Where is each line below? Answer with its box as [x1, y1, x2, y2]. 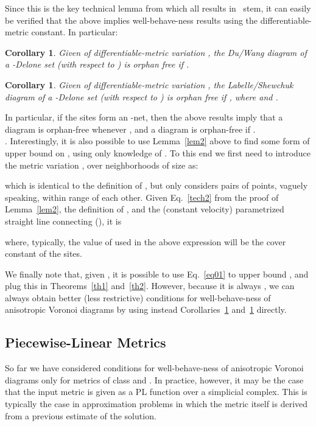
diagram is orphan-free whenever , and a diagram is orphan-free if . [5, 122, 256, 135]
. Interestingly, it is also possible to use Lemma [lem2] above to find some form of [5, 134, 310, 147]
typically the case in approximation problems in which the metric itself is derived [5, 397, 308, 410]
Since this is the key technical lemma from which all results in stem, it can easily [5, 2, 311, 14]
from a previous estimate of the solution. [5, 409, 156, 422]
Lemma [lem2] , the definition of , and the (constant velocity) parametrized [5, 203, 284, 215]
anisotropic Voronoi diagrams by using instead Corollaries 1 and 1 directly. [5, 303, 287, 316]
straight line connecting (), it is [5, 214, 122, 227]
